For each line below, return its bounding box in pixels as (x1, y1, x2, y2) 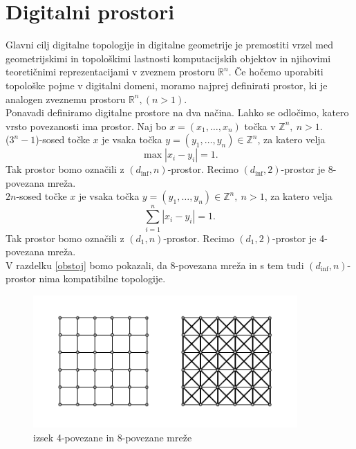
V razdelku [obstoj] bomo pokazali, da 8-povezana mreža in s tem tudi (6, 257, 304, 272)
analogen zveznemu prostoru (6, 91, 126, 106)
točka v (244, 118, 276, 133)
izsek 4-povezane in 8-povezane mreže (33, 430, 192, 444)
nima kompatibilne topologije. (39, 271, 166, 286)
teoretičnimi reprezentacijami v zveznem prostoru (6, 64, 215, 79)
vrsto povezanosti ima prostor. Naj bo (6, 118, 167, 133)
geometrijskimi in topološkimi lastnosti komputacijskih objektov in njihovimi (6, 51, 331, 65)
